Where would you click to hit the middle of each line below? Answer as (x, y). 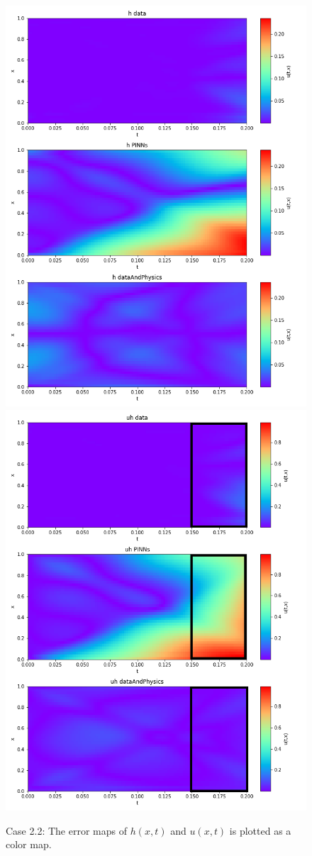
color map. (29, 844)
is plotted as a (260, 830)
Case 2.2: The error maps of (66, 830)
